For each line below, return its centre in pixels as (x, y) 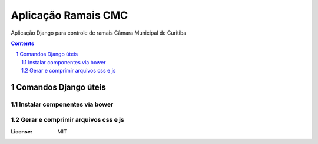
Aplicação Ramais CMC (69, 15)
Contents (23, 43)
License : (21, 131)
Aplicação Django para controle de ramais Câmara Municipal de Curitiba (99, 33)
